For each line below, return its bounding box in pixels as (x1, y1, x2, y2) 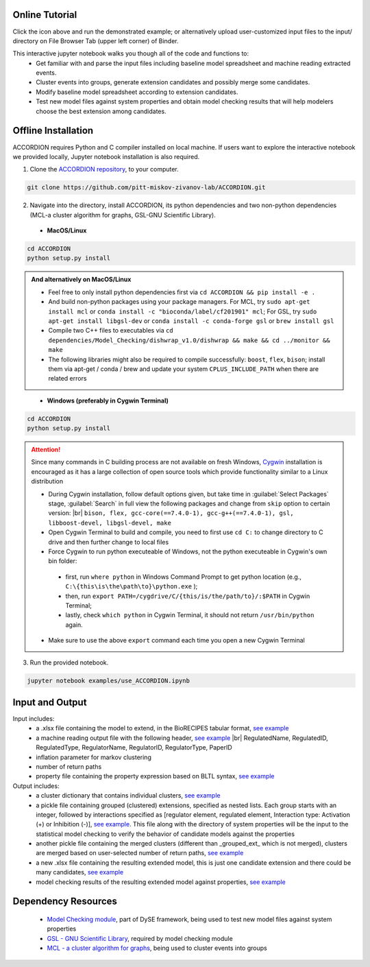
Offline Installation (12, 125, 94, 136)
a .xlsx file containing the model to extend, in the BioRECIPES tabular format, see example (36, 724, 289, 732)
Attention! (31, 446, 61, 454)
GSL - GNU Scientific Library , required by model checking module (47, 934, 233, 942)
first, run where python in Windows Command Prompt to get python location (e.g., (65, 573, 301, 581)
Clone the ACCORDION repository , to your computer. (29, 165, 180, 174)
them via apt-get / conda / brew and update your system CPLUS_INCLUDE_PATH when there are (48, 364, 319, 373)
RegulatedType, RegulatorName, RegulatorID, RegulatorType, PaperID (36, 743, 232, 752)
